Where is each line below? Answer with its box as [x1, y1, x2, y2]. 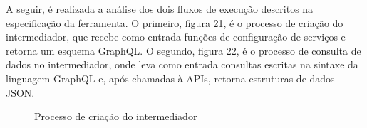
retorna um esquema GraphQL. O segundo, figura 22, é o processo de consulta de [6, 43, 361, 58]
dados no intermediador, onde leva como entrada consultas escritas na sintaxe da [6, 57, 358, 72]
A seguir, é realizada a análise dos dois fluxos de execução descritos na [6, 1, 314, 16]
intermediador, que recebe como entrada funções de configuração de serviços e [6, 29, 346, 44]
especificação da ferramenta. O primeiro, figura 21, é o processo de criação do [6, 15, 343, 30]
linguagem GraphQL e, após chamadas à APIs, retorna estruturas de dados [6, 70, 335, 85]
